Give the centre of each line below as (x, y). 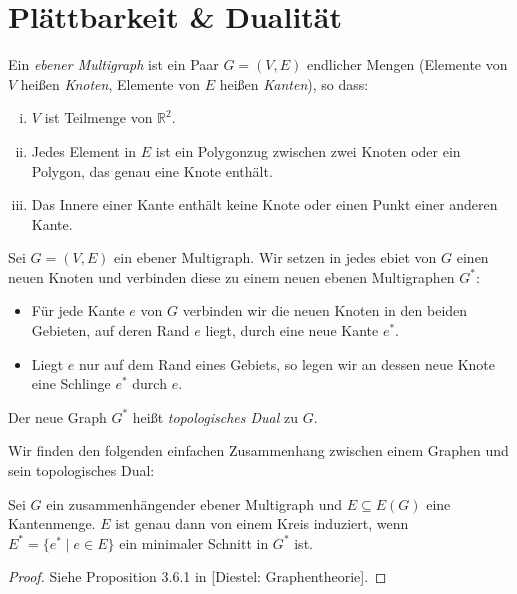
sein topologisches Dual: (81, 470)
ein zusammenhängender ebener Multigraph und (194, 503)
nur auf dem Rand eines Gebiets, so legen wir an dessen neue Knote (287, 363)
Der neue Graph (57, 416)
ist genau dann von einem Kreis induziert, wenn (262, 523)
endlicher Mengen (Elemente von (407, 64)
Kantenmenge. (52, 523)
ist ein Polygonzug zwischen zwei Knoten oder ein (308, 150)
